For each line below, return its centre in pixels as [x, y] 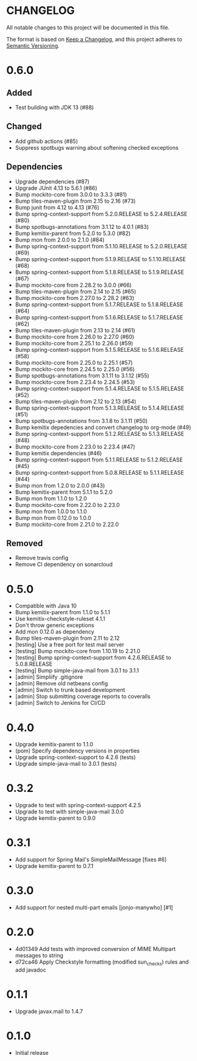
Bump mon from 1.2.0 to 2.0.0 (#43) [60, 485]
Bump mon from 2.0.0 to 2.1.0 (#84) [60, 240]
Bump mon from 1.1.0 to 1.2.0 [51, 498]
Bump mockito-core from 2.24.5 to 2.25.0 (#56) [75, 369]
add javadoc [31, 970]
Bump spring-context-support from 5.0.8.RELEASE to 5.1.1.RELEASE [99, 472]
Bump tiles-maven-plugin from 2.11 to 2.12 [67, 638]
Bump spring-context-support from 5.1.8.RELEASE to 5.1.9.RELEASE [99, 272]
